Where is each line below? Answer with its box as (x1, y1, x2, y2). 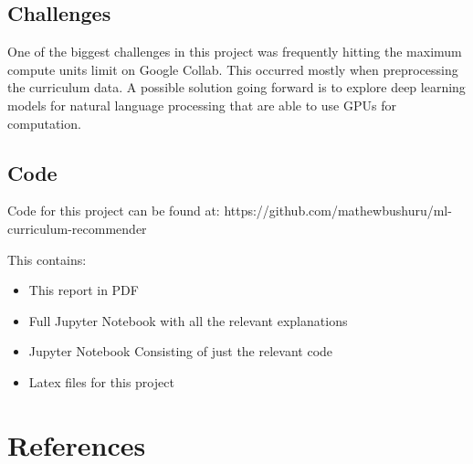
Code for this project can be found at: (7, 201, 220, 220)
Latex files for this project (28, 372, 174, 391)
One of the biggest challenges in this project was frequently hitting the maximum (7, 42, 462, 61)
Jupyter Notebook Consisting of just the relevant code (28, 342, 333, 361)
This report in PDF (28, 280, 139, 300)
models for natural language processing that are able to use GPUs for (7, 95, 396, 114)
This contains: (7, 249, 87, 269)
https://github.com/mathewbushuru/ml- (224, 201, 452, 220)
